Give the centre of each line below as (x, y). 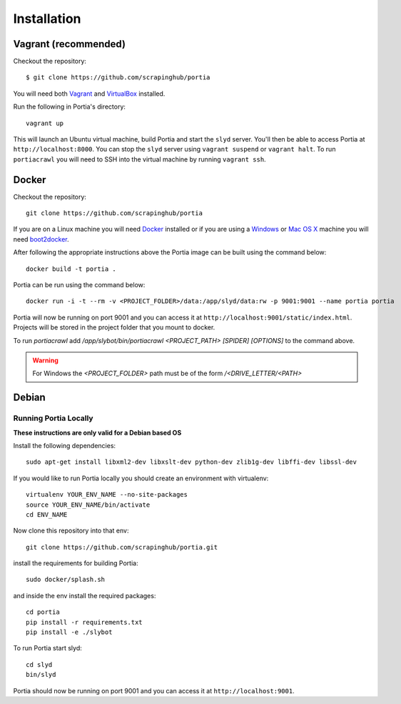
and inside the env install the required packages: (85, 595)
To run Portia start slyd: (47, 648)
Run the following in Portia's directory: (70, 106)
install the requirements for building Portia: (76, 563)
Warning (45, 360)
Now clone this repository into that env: (71, 531)
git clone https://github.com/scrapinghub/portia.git (122, 547)
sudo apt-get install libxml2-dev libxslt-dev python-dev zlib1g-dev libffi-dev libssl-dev (191, 462)
